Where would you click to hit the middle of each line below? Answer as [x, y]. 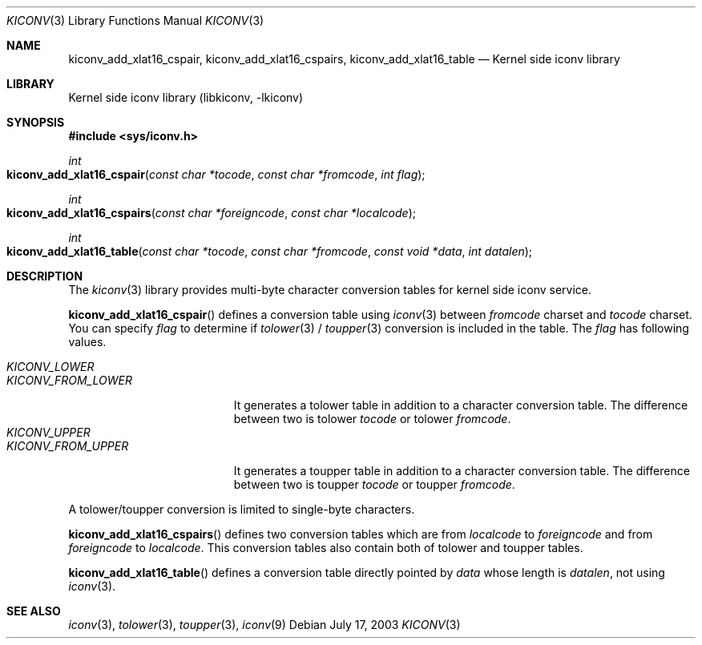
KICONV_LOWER [50, 367]
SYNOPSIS [36, 122]
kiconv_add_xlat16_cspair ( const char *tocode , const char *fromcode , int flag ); [216, 174]
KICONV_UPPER [48, 432]
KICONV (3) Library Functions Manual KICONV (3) [135, 20]
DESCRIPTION [45, 276]
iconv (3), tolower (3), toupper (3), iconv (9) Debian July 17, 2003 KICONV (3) [264, 625]
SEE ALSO [34, 611]
